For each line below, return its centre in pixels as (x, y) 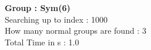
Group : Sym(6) (38, 8)
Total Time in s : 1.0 (42, 42)
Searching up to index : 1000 (56, 19)
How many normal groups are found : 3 (75, 31)
